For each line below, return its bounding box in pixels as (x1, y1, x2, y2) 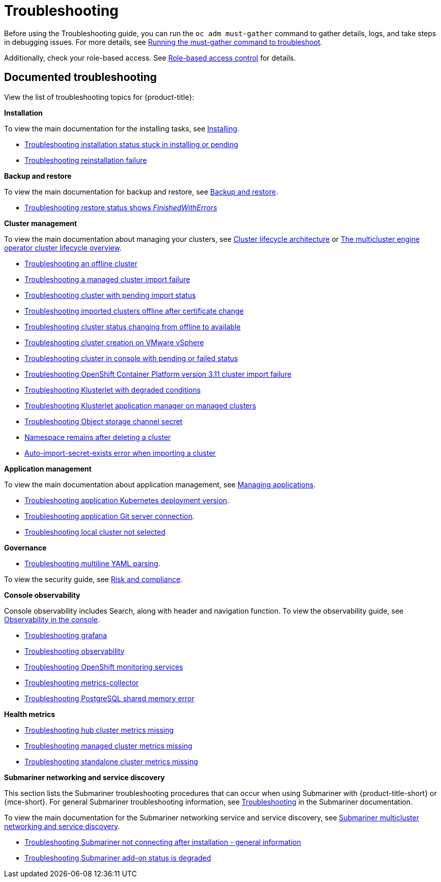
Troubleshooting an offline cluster (24, 259, 137, 268)
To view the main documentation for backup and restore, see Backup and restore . (4, 187, 278, 196)
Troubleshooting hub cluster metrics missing (24, 725, 174, 734)
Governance (4, 543, 47, 552)
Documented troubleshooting (4, 71, 157, 84)
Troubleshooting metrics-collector (24, 678, 139, 687)
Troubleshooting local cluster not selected (24, 527, 166, 536)
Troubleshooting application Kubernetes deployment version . (24, 495, 229, 505)
